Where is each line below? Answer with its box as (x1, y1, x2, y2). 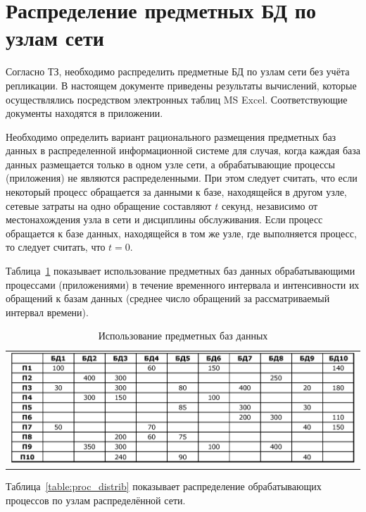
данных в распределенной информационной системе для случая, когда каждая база (6, 143, 361, 158)
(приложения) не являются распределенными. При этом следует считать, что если (6, 170, 358, 185)
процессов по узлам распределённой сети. (6, 493, 186, 507)
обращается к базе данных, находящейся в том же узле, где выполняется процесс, (6, 225, 357, 240)
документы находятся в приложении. (6, 106, 163, 120)
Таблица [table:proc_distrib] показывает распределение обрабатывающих (6, 479, 322, 494)
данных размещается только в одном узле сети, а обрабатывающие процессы (6, 156, 335, 171)
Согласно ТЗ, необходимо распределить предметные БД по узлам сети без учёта (6, 64, 350, 79)
